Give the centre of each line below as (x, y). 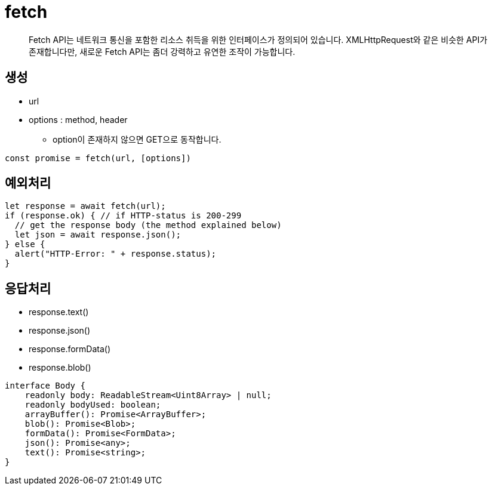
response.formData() (70, 349)
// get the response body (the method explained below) (148, 225)
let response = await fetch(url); (85, 206)
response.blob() (60, 368)
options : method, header (78, 119)
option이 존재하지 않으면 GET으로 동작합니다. (137, 139)
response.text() (59, 312)
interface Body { (45, 386)
